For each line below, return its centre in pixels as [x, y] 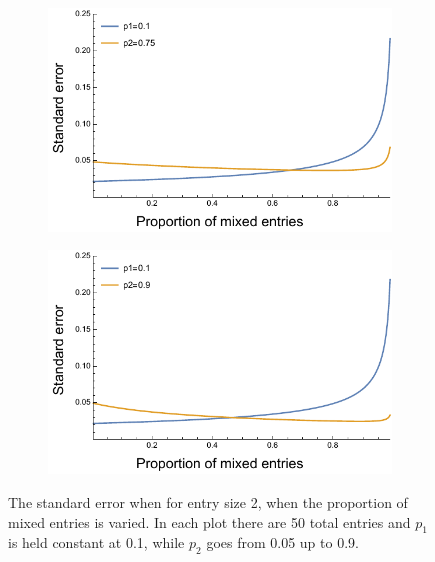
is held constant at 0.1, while [96, 542]
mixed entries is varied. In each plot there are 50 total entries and [209, 521]
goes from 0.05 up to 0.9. [282, 542]
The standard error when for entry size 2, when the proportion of [208, 501]
